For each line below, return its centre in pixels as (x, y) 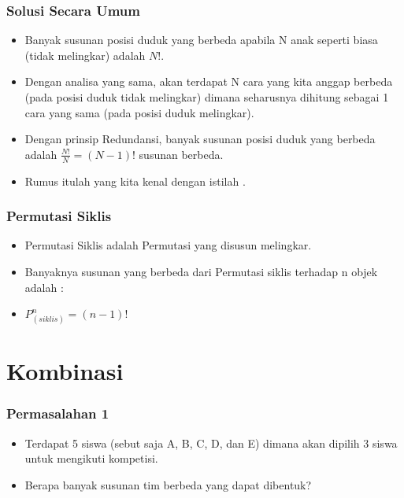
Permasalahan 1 (58, 413)
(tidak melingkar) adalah (85, 55)
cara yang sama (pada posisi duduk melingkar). (139, 112)
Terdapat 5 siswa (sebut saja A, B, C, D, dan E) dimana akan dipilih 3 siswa (211, 443)
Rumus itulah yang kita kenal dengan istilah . (135, 181)
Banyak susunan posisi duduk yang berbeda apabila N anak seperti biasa (201, 40)
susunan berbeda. (181, 154)
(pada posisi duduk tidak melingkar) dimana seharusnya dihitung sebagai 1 (207, 97)
